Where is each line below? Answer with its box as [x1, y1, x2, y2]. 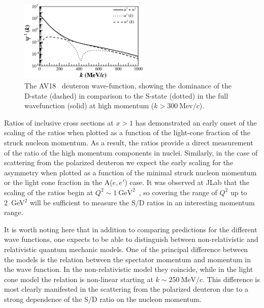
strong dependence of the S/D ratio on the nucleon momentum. [4, 293, 202, 304]
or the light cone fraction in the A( [4, 177, 113, 188]
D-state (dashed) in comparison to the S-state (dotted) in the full [24, 90, 228, 101]
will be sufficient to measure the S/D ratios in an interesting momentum [29, 197, 255, 207]
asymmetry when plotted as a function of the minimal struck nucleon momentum [4, 167, 257, 177]
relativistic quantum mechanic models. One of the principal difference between [4, 243, 248, 254]
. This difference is [203, 273, 260, 284]
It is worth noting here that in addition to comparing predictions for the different [4, 224, 257, 234]
